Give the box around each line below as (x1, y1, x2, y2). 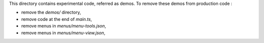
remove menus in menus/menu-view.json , (21, 29, 106, 36)
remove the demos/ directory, (21, 10, 81, 15)
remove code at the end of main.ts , (21, 16, 92, 22)
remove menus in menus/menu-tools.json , (21, 23, 106, 29)
